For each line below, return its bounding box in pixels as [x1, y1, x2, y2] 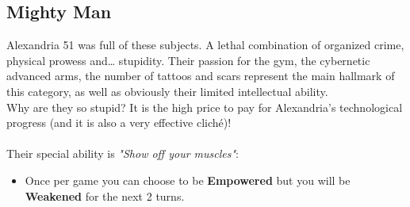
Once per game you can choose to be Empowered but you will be [25, 171, 351, 188]
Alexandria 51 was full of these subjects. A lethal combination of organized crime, [6, 36, 404, 53]
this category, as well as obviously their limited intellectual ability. [6, 82, 328, 99]
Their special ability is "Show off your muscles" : [6, 145, 239, 162]
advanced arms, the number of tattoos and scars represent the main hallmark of [6, 67, 395, 84]
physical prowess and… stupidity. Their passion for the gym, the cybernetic [6, 52, 370, 68]
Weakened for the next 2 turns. [25, 187, 185, 204]
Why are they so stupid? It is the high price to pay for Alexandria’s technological [6, 98, 403, 115]
